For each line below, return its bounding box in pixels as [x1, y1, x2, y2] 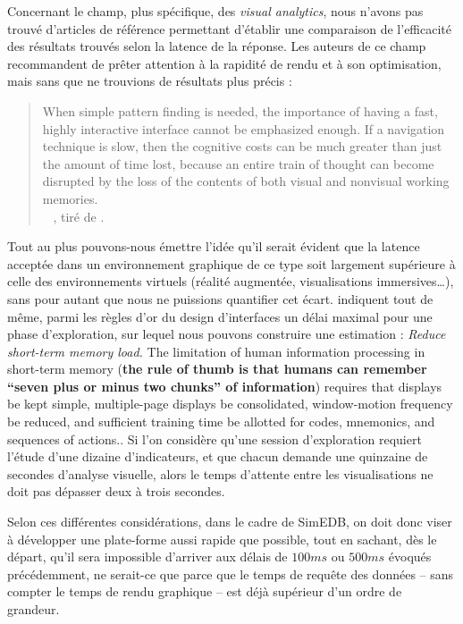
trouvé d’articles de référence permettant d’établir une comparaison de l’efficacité [7, 19, 452, 38]
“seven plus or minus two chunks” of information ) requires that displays [7, 376, 442, 395]
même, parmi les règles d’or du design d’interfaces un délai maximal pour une [7, 307, 433, 325]
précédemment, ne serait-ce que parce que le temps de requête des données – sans [7, 564, 454, 583]
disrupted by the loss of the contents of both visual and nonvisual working [42, 172, 450, 190]
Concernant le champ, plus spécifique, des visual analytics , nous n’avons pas [7, 2, 424, 20]
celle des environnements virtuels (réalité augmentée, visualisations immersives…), [7, 272, 454, 291]
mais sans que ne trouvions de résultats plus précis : [7, 72, 292, 90]
